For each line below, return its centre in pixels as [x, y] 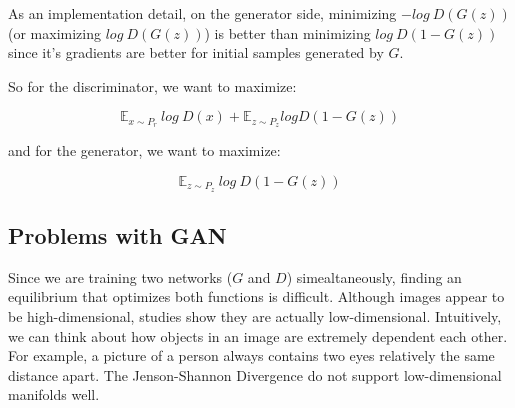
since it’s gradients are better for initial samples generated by [196, 52]
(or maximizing [54, 32]
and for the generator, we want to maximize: [144, 150]
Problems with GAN [117, 235]
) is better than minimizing [287, 32]
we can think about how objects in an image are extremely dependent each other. [258, 335]
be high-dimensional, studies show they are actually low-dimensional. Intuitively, [255, 316]
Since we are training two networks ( [120, 276]
